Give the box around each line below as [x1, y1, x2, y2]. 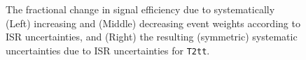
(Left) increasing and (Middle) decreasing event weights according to [6, 15, 300, 30]
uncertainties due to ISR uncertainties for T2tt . [6, 43, 210, 57]
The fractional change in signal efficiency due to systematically [6, 2, 275, 17]
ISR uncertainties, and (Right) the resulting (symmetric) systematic [6, 29, 298, 44]
